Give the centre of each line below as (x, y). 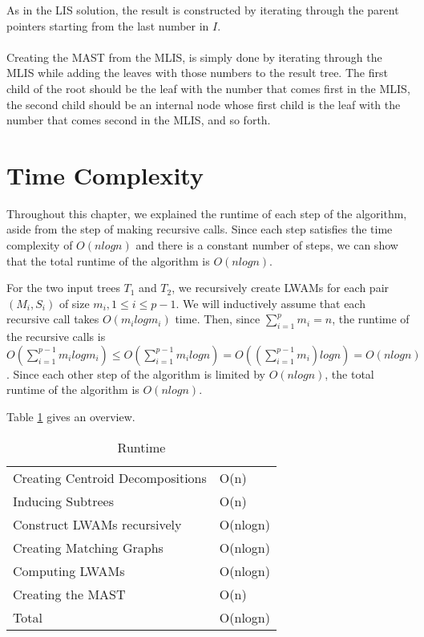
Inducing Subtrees (63, 501)
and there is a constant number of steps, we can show (267, 245)
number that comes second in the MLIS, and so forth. (139, 120)
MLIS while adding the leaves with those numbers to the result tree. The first (197, 73)
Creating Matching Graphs (88, 547)
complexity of (40, 245)
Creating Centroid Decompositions (110, 477)
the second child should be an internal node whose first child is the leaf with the (204, 104)
